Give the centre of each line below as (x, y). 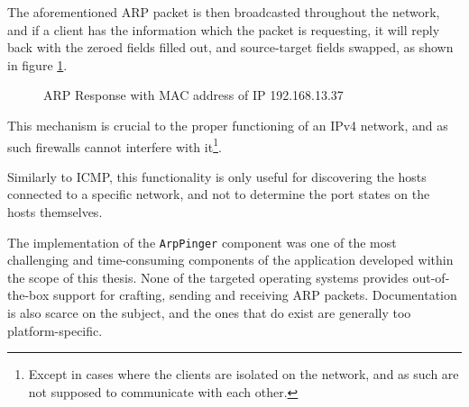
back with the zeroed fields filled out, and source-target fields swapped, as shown (230, 47)
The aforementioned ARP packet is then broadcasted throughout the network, (224, 12)
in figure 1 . (37, 64)
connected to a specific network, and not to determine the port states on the (219, 194)
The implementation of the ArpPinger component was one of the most (202, 242)
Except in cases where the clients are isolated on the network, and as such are (244, 374)
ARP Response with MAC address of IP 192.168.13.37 (193, 95)
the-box (28, 295)
